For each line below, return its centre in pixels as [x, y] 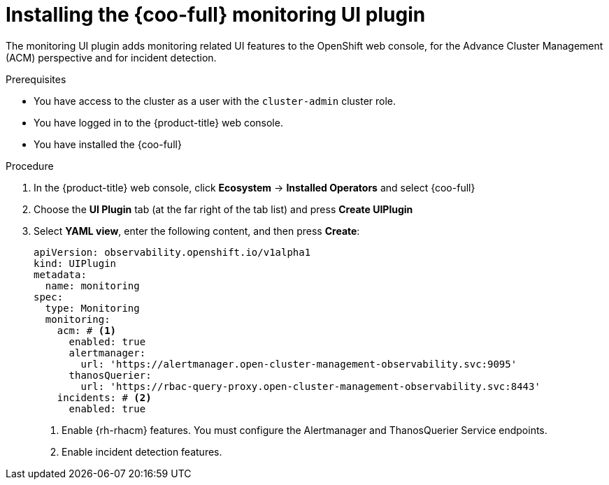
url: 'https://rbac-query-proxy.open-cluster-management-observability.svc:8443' [310, 386]
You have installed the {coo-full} [108, 144]
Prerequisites [36, 79]
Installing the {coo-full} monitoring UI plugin [216, 15]
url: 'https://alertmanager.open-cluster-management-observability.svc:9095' [299, 364]
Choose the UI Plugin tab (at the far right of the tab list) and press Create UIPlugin [223, 209]
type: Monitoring [92, 308]
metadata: [60, 274]
